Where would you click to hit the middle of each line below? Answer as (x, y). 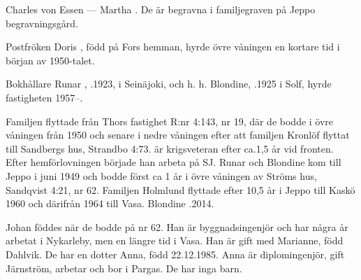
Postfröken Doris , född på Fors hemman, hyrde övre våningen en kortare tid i (173, 47)
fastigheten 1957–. (44, 97)
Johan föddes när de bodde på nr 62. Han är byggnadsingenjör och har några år (177, 226)
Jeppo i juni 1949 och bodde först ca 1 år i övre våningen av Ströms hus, (161, 175)
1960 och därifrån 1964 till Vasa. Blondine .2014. (110, 203)
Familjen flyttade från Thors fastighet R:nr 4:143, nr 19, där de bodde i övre (170, 121)
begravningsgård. (42, 23)
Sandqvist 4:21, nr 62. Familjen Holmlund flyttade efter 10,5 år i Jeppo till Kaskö (180, 189)
